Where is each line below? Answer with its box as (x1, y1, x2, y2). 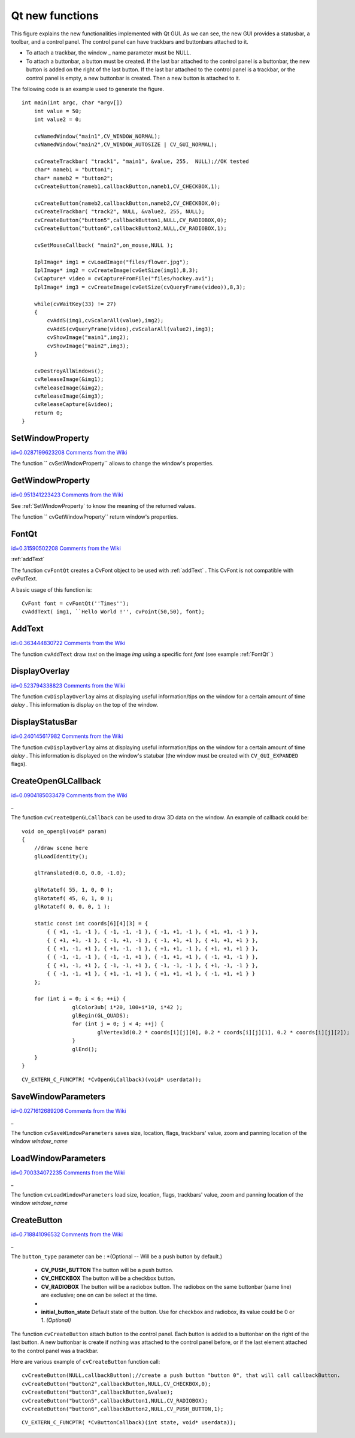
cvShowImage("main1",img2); (47, 334, 129, 341)
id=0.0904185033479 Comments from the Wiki (11, 792, 128, 799)
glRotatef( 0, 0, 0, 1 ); (34, 903, 111, 910)
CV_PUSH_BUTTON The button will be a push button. (41, 1267, 174, 1274)
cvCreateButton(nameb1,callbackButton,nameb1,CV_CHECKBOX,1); (34, 183, 221, 190)
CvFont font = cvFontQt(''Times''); (22, 600, 129, 607)
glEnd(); (72, 1046, 98, 1052)
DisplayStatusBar (11, 717, 78, 727)
